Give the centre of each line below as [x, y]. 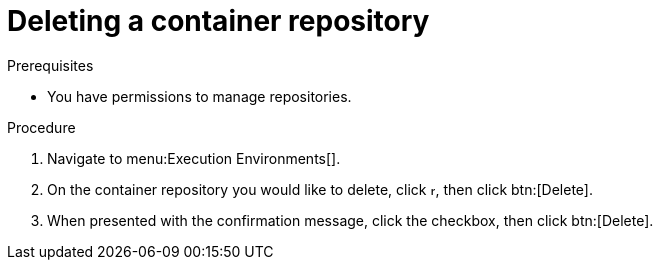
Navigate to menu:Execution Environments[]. [194, 158]
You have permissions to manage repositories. [199, 96]
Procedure [41, 127]
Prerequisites [50, 65]
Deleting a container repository [218, 21]
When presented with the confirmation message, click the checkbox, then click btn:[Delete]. [350, 220]
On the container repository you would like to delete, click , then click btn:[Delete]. [320, 189]
